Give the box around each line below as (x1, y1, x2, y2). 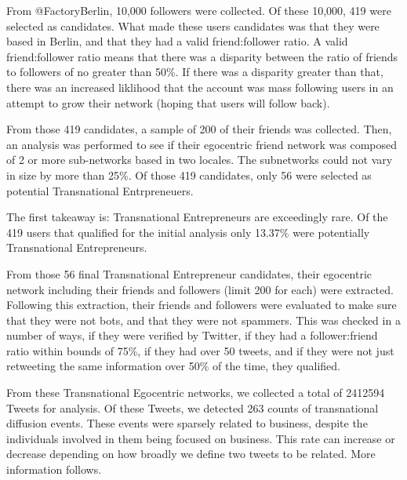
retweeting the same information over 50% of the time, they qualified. (6, 358, 341, 374)
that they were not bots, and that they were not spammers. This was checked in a (6, 311, 401, 328)
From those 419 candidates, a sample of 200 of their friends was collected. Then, (6, 121, 392, 137)
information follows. (6, 461, 102, 478)
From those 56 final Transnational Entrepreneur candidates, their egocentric (6, 265, 372, 282)
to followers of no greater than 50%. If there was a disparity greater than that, (6, 64, 383, 80)
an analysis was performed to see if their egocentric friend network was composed (6, 136, 398, 152)
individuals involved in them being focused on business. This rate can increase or (6, 430, 395, 446)
